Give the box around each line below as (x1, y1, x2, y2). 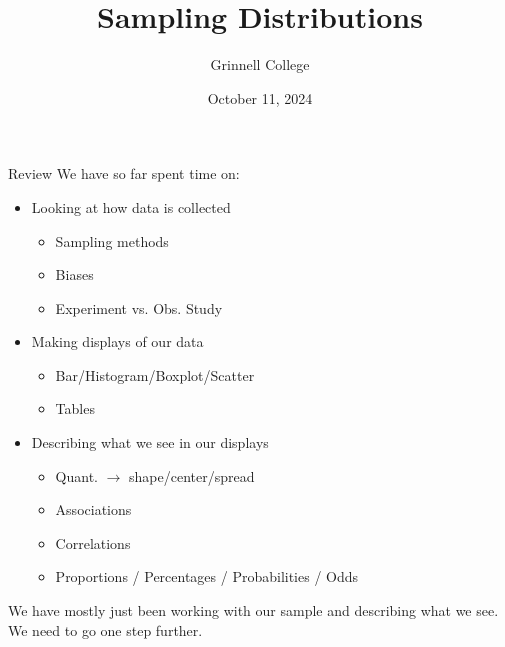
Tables (55, 398, 95, 419)
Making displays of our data (31, 331, 204, 352)
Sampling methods (55, 230, 169, 251)
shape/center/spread (129, 465, 255, 486)
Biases (55, 264, 94, 285)
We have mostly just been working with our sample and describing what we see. (8, 600, 499, 621)
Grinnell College (210, 54, 310, 75)
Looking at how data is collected (31, 196, 231, 217)
